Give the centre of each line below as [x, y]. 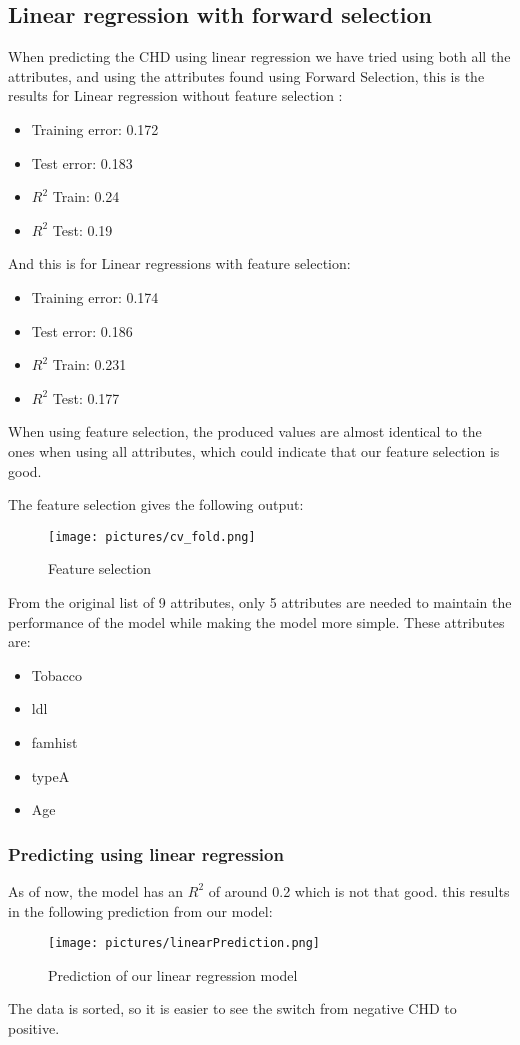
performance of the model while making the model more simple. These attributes [256, 621]
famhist [54, 741]
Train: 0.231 [89, 364]
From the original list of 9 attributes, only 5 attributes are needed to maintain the [260, 601]
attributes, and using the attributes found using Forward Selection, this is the [246, 75]
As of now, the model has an [96, 890]
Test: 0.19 [82, 229]
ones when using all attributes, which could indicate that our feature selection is [254, 450]
